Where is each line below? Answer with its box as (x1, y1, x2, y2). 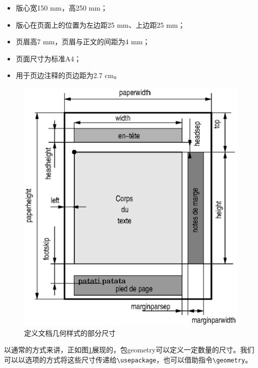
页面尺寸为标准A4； (16, 53, 81, 63)
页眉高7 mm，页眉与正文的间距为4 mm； (16, 36, 150, 47)
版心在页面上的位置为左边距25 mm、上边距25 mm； (16, 19, 185, 30)
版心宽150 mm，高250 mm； (16, 3, 108, 13)
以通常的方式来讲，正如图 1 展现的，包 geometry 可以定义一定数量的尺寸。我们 (4, 344, 254, 355)
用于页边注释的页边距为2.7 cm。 (16, 70, 121, 81)
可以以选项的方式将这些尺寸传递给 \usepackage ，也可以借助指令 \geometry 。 (4, 354, 252, 364)
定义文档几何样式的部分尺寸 (24, 327, 116, 338)
